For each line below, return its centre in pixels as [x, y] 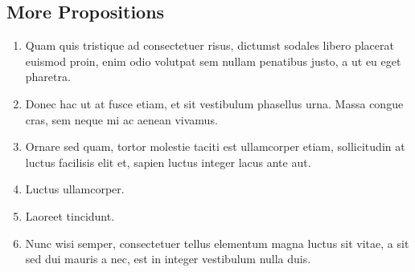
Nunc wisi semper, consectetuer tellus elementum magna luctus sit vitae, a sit [217, 243]
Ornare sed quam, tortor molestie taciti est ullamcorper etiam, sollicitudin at [215, 146]
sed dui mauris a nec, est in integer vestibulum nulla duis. [168, 259]
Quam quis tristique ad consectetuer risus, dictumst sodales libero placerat [210, 45]
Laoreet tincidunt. [70, 215]
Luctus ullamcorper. [75, 189]
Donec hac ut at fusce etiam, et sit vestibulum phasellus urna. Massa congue [214, 103]
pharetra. [48, 77]
